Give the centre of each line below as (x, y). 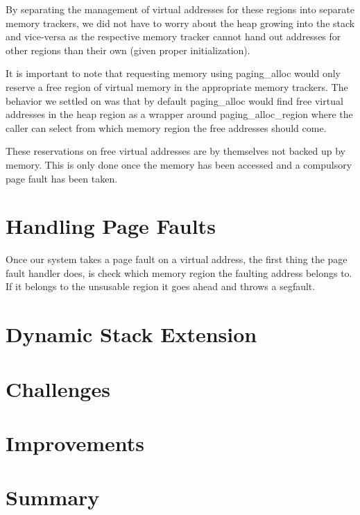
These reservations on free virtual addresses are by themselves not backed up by (176, 151)
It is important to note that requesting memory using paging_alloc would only (173, 73)
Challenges (58, 388)
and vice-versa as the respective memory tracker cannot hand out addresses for (173, 36)
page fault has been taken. (62, 178)
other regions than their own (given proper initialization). (128, 50)
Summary (53, 497)
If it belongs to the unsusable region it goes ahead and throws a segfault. (161, 286)
